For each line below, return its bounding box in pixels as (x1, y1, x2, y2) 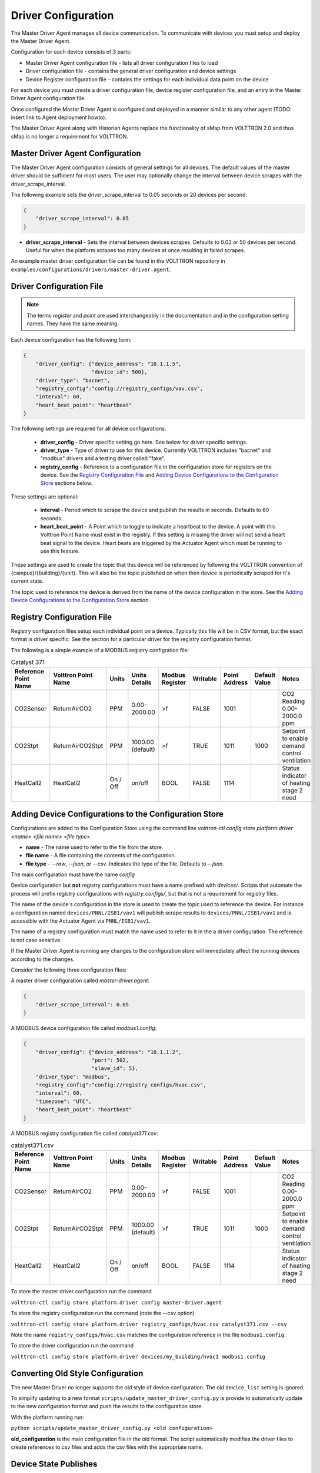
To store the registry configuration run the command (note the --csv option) (11, 1310, 195, 1317)
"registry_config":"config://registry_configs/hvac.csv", (35, 1082, 206, 1088)
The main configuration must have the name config (11, 871, 135, 878)
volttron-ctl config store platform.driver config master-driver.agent (11, 1299, 222, 1306)
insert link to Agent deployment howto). (11, 114, 107, 121)
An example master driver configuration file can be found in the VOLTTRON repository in (11, 257, 226, 265)
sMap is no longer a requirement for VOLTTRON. (11, 133, 129, 140)
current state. (11, 577, 44, 584)
